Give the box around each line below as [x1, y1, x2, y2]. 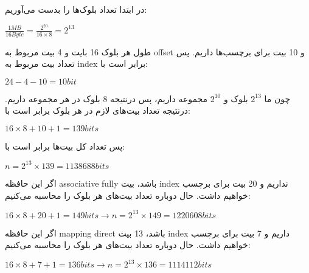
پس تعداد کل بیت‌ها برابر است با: [5, 139, 125, 152]
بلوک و [223, 92, 248, 105]
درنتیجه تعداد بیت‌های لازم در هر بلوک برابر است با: [5, 104, 190, 117]
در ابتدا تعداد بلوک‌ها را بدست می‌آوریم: [5, 3, 147, 15]
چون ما [264, 92, 291, 105]
